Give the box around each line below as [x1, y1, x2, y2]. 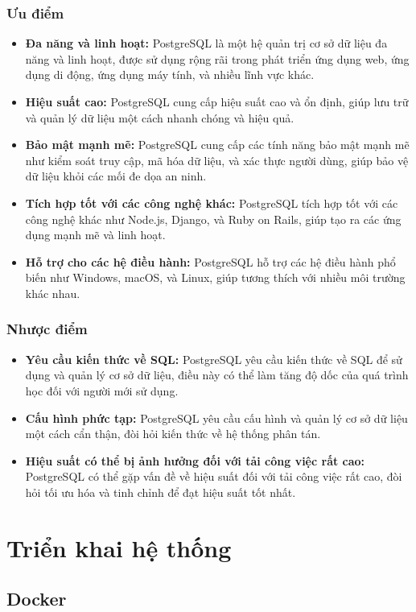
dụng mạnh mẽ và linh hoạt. [25, 226, 166, 243]
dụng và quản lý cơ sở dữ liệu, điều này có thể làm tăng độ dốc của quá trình [25, 366, 409, 383]
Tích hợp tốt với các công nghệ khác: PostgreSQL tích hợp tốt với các [25, 194, 398, 211]
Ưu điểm [6, 2, 64, 23]
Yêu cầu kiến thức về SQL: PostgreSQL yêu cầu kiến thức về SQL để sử [25, 350, 402, 367]
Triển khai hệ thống [6, 531, 232, 564]
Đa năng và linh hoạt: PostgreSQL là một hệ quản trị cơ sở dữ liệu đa [25, 35, 388, 52]
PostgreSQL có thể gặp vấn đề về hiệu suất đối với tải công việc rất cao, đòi [25, 468, 402, 485]
